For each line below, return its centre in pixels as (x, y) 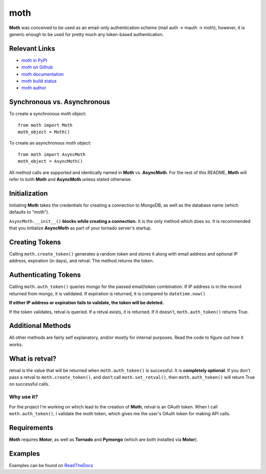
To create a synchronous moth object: (48, 114)
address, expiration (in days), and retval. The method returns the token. (82, 261)
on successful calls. (29, 384)
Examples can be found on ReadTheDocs (51, 465)
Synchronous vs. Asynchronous (60, 102)
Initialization (29, 193)
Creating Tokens (35, 242)
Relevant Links (32, 49)
